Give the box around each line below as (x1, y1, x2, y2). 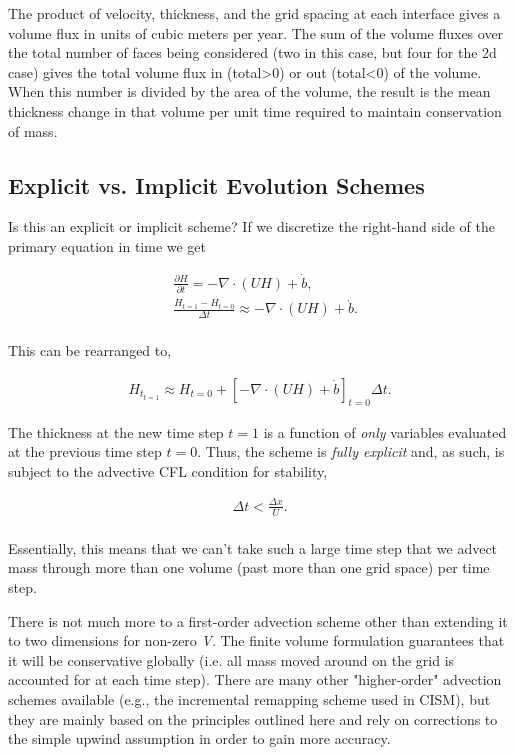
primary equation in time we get (8, 235, 207, 256)
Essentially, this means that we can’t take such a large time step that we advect (8, 537, 498, 558)
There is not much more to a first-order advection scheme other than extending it (8, 610, 508, 631)
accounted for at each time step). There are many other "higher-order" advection (8, 669, 502, 690)
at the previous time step (8, 441, 162, 462)
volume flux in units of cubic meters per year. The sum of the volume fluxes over (8, 22, 504, 43)
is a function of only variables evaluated (263, 421, 507, 442)
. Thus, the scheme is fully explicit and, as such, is (197, 441, 505, 462)
